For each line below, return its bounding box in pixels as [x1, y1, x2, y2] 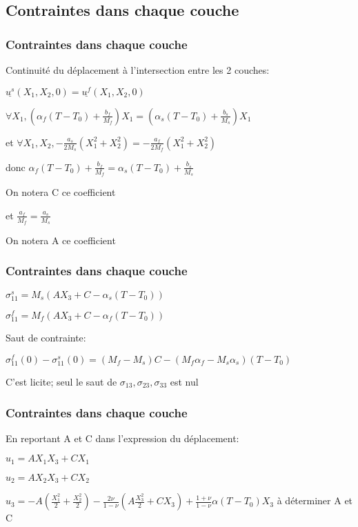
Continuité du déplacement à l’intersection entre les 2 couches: [6, 63, 270, 77]
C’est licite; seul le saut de [6, 375, 117, 388]
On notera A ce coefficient [6, 232, 116, 247]
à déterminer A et [277, 493, 353, 508]
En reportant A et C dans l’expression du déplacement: [6, 430, 239, 445]
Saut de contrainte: [6, 330, 86, 345]
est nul [170, 375, 199, 388]
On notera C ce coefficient [6, 185, 116, 199]
